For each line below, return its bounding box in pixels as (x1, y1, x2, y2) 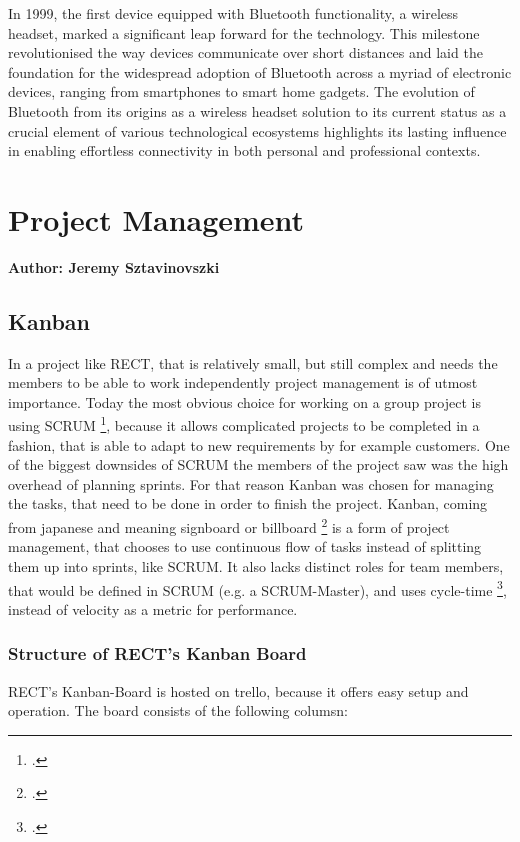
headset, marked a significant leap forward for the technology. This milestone (8, 22, 480, 43)
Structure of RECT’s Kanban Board (8, 641, 307, 666)
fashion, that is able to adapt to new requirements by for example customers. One (8, 434, 510, 455)
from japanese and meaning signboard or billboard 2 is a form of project (8, 514, 450, 537)
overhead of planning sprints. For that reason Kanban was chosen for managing (8, 473, 494, 494)
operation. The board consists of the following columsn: (8, 700, 348, 721)
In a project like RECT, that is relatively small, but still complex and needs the (8, 352, 498, 373)
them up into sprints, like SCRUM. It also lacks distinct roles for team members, (8, 555, 504, 576)
